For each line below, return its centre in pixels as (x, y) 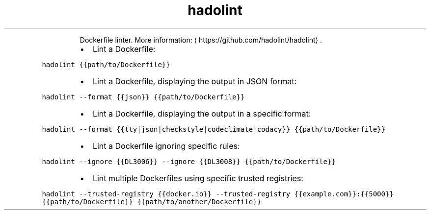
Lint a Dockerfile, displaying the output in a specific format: (202, 113)
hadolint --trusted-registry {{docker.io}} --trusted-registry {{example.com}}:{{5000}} (218, 194)
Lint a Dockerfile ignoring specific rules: (166, 146)
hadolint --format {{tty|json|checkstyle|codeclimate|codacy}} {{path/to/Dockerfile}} (214, 129)
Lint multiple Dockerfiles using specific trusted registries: (198, 178)
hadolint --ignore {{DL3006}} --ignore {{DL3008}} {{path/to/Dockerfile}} (189, 161)
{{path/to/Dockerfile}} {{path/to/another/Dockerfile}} (152, 202)
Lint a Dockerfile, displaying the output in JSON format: (195, 81)
